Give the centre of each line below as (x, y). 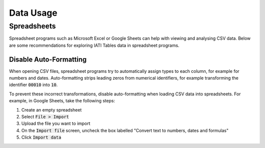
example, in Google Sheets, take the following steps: (62, 101)
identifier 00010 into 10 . (33, 85)
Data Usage (33, 13)
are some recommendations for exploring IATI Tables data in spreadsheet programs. (94, 45)
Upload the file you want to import (56, 123)
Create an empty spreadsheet (52, 110)
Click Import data (41, 137)
